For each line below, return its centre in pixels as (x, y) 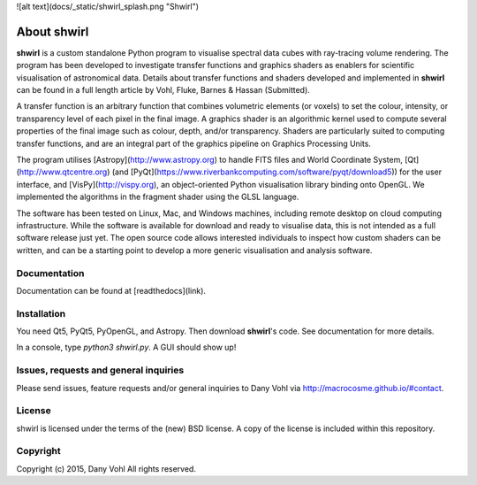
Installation (41, 313)
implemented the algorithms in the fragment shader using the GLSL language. (158, 197)
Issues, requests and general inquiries (100, 370)
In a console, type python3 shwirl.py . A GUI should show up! (126, 347)
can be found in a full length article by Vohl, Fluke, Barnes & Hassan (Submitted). (163, 90)
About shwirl (53, 31)
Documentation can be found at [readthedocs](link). (111, 290)
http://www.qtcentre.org (63, 172)
